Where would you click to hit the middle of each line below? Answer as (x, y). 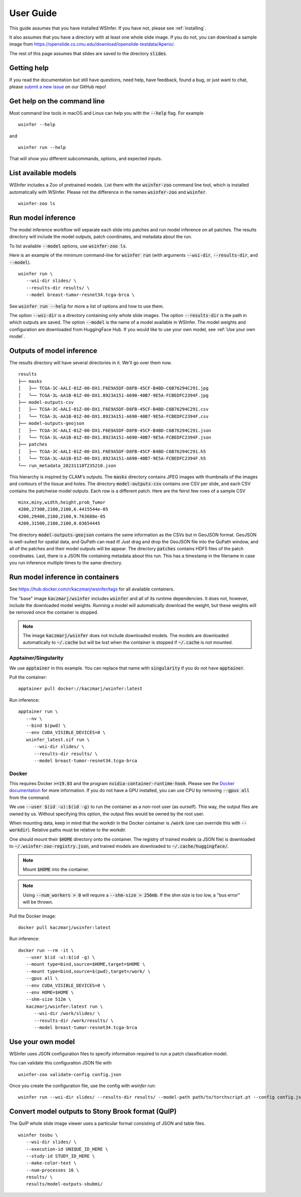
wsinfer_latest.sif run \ (58, 739)
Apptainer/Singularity (36, 658)
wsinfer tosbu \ (38, 1135)
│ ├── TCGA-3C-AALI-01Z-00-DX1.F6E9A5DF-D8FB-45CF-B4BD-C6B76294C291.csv (113, 409)
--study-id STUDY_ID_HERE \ (60, 1156)
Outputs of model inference (53, 350)
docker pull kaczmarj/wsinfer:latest (65, 927)
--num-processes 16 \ (52, 1170)
